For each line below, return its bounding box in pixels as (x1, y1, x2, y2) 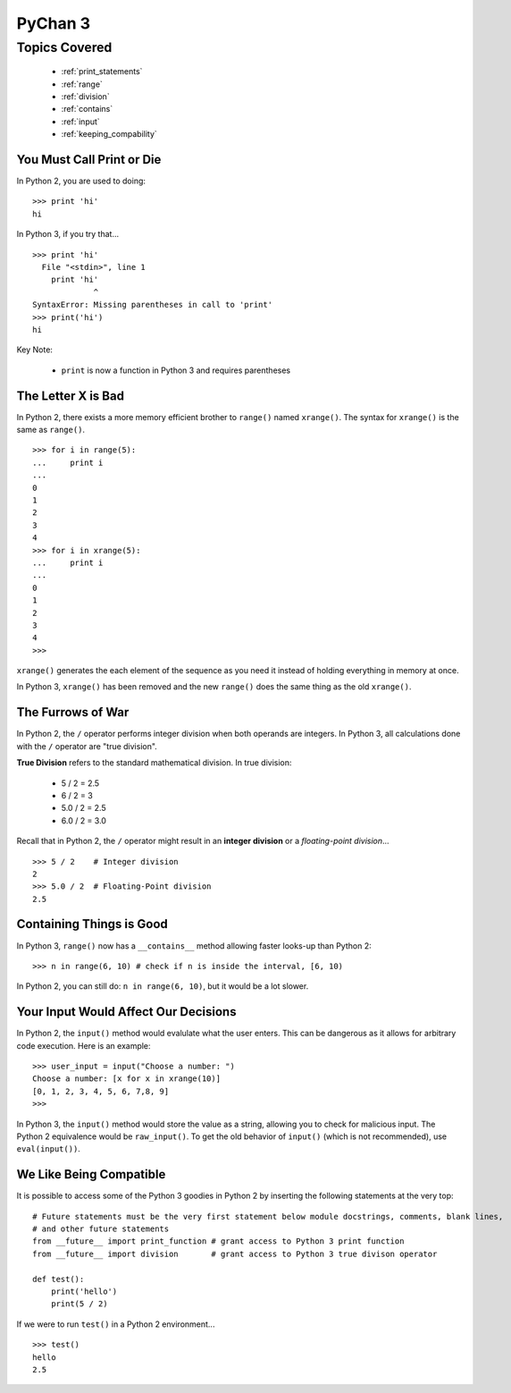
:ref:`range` (61, 79, 103, 89)
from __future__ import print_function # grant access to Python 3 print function (32, 1237, 405, 1246)
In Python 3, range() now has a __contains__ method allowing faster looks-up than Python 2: (16, 940, 372, 951)
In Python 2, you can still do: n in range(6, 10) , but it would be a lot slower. (16, 981, 309, 992)
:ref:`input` (61, 116, 100, 127)
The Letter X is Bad (16, 388, 125, 403)
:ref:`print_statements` (61, 66, 143, 77)
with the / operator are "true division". (16, 740, 158, 751)
